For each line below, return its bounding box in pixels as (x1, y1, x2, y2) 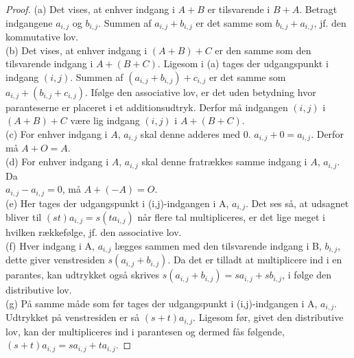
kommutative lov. (5, 29, 79, 44)
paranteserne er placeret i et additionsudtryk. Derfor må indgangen (5, 99, 288, 114)
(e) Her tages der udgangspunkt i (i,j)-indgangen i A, (5, 195, 229, 210)
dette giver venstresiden (5, 252, 105, 267)
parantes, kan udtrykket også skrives (5, 267, 160, 282)
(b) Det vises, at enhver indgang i (5, 43, 147, 57)
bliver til (5, 210, 42, 224)
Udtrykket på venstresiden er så (5, 310, 140, 324)
